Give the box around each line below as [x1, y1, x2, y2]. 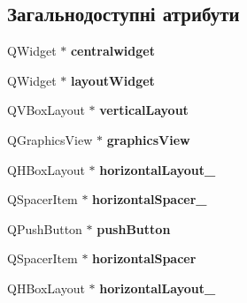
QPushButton [7, 219, 82, 238]
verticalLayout [99, 101, 189, 119]
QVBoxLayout [7, 101, 85, 119]
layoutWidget [70, 71, 155, 89]
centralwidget [70, 42, 155, 60]
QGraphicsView [7, 130, 93, 148]
